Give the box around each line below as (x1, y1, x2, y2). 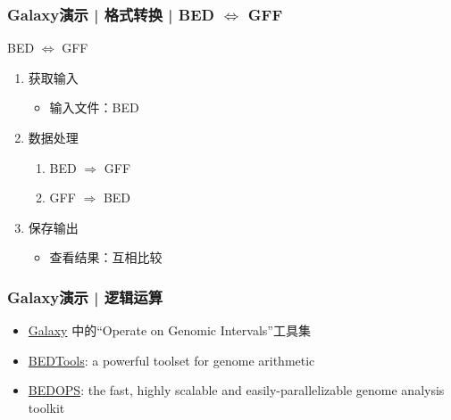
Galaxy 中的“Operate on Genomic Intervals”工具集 (28, 321, 311, 340)
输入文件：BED (49, 98, 139, 117)
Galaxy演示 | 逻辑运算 (7, 285, 163, 308)
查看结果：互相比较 (49, 248, 163, 267)
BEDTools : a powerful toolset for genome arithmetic (28, 350, 315, 369)
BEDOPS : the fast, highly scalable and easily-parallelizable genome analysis (28, 381, 445, 399)
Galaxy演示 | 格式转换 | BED (7, 3, 214, 25)
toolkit (28, 398, 65, 416)
